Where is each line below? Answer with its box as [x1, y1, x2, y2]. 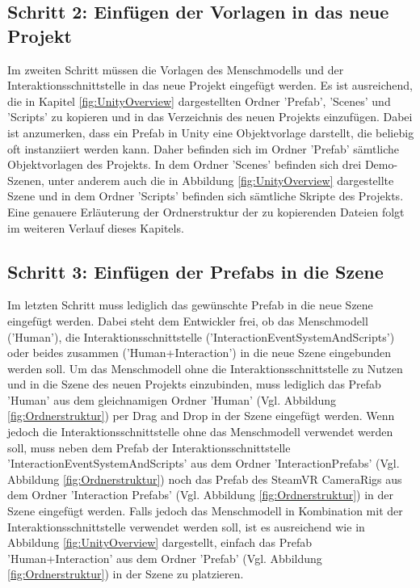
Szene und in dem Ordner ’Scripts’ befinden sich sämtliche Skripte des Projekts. [7, 187, 404, 204]
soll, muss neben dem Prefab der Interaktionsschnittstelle [7, 439, 291, 456]
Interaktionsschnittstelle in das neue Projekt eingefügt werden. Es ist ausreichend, [7, 77, 413, 94]
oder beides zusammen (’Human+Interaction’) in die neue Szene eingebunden [7, 344, 392, 361]
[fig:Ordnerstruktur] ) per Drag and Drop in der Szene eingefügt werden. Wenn [7, 407, 395, 424]
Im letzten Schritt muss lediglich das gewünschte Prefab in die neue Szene [7, 296, 373, 313]
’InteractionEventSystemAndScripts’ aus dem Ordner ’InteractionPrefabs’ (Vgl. [7, 455, 400, 472]
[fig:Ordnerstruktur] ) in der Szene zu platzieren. [7, 565, 244, 582]
